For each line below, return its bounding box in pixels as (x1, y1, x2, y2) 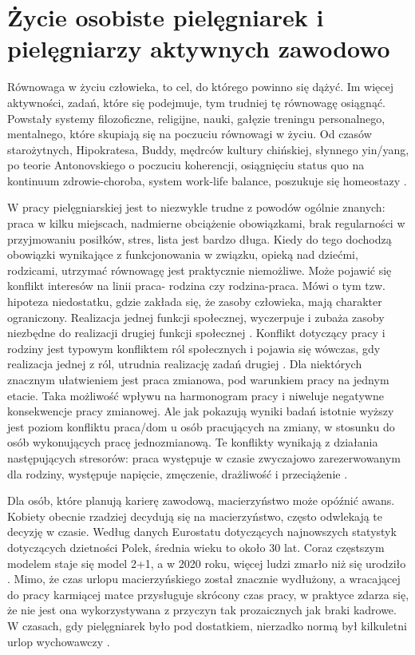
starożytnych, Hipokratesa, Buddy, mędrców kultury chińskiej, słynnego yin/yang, (7, 141, 409, 157)
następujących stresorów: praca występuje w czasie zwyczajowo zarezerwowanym (7, 449, 401, 466)
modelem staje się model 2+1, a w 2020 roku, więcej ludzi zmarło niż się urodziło (7, 554, 406, 571)
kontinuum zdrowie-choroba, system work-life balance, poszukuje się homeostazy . (7, 172, 407, 189)
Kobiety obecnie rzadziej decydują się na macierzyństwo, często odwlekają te (7, 507, 383, 524)
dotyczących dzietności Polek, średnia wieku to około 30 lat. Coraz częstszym (7, 538, 385, 555)
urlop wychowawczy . (7, 633, 110, 649)
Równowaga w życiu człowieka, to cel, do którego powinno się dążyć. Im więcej (7, 78, 394, 95)
